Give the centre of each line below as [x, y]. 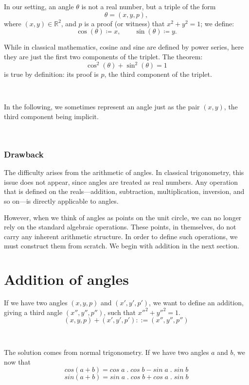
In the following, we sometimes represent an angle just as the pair [102, 107]
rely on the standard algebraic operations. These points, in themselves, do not [120, 227]
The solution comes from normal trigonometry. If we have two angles [107, 352]
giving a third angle [33, 312]
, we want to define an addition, [196, 303]
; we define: [217, 23]
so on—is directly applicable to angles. [61, 201]
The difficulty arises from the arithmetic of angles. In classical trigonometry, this [124, 172]
